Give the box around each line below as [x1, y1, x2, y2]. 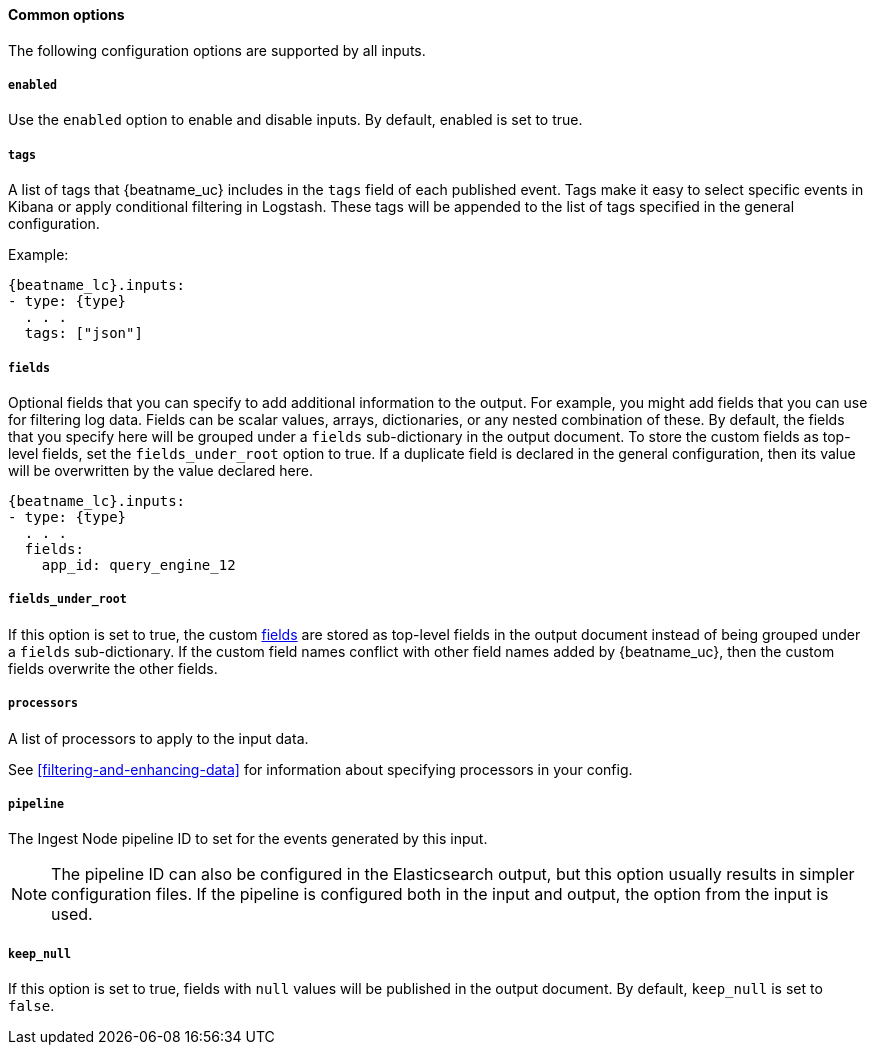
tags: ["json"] [24, 325, 143, 342]
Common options [8, 6, 125, 23]
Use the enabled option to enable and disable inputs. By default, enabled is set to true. [8, 111, 583, 129]
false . [8, 997, 55, 1015]
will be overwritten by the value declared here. [8, 461, 314, 479]
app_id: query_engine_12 [41, 556, 236, 573]
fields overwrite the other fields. [8, 659, 218, 677]
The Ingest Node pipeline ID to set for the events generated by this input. [8, 830, 488, 848]
